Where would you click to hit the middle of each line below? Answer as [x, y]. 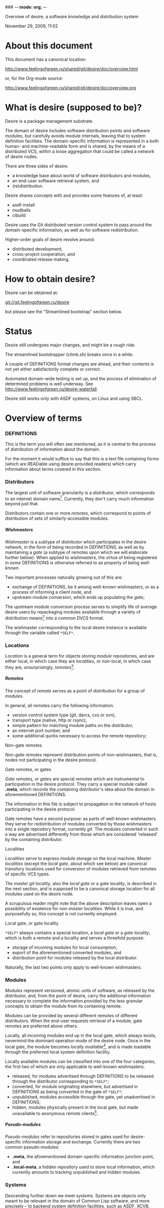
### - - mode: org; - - [26, 7]
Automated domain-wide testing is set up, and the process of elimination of [81, 378]
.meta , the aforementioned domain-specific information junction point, [83, 1157]
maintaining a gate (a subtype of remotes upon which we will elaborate [76, 552]
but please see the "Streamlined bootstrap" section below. [64, 311]
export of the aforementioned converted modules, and [67, 952]
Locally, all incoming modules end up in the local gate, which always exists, [81, 1036]
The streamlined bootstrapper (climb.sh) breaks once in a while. [69, 354]
